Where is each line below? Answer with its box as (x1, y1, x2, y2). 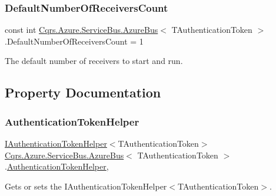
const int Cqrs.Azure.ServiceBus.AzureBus (5, 23, 158, 36)
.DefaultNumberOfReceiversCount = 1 (5, 35, 144, 47)
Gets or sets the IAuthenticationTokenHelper (5, 180, 167, 192)
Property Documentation (5, 83, 161, 102)
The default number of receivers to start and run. (5, 55, 183, 67)
